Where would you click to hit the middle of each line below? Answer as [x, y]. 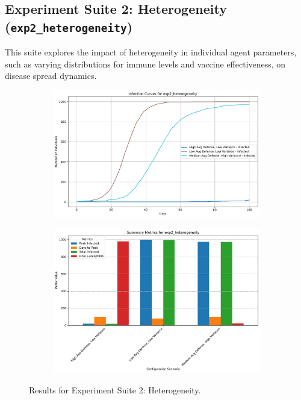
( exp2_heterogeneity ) [69, 26]
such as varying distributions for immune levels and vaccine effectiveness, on [145, 64]
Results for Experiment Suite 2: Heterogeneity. [115, 389]
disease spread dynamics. [51, 76]
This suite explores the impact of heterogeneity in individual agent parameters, [151, 52]
